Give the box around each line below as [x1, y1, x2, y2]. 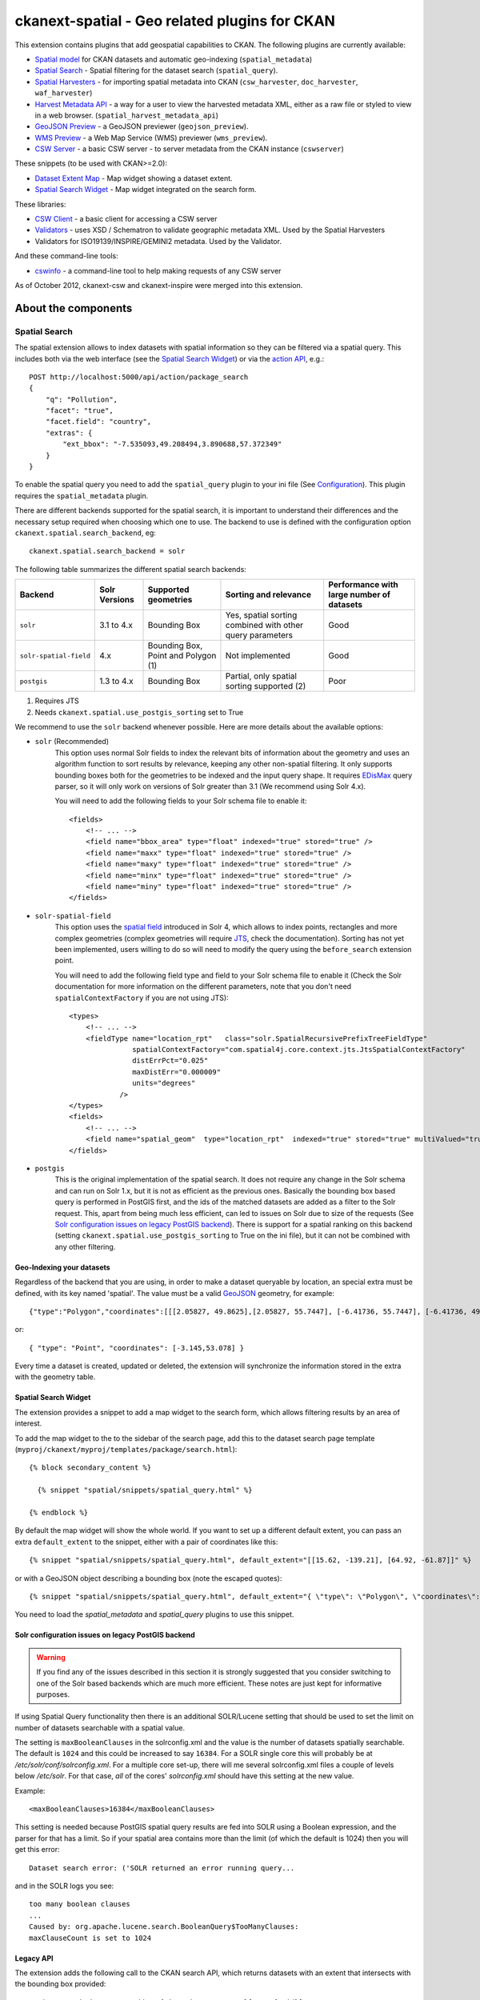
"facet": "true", [45, 406, 114, 415]
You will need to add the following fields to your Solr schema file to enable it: [54, 796, 307, 806]
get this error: [14, 1845, 60, 1854]
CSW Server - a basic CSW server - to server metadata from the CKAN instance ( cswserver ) [34, 144, 344, 154]
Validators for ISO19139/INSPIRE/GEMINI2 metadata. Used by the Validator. [34, 236, 282, 246]
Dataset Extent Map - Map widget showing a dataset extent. [34, 173, 233, 183]
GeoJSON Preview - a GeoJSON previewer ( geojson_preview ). [34, 122, 249, 131]
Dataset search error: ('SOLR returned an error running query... [29, 1863, 295, 1872]
